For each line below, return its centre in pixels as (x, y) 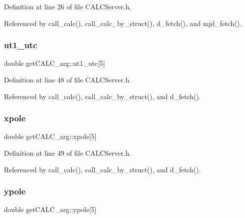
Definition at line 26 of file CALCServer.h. (68, 6)
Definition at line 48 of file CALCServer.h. (68, 80)
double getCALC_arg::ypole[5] (50, 209)
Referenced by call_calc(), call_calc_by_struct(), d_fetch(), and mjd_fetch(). (123, 23)
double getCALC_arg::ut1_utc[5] (54, 63)
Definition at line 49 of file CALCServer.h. (68, 153)
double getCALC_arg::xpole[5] (50, 136)
